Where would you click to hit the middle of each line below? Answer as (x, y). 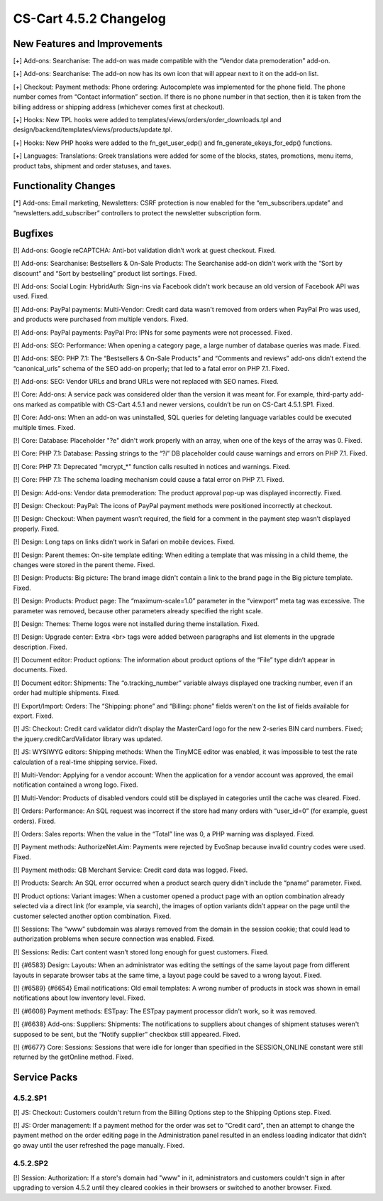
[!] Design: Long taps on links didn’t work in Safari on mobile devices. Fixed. (124, 542)
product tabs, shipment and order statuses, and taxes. (92, 166)
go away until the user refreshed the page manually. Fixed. (99, 1145)
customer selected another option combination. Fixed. (92, 916)
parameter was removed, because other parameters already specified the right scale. (138, 610)
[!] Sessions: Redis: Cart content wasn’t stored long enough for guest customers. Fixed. (141, 952)
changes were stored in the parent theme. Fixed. (84, 564)
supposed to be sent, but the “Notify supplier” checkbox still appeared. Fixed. (127, 1034)
